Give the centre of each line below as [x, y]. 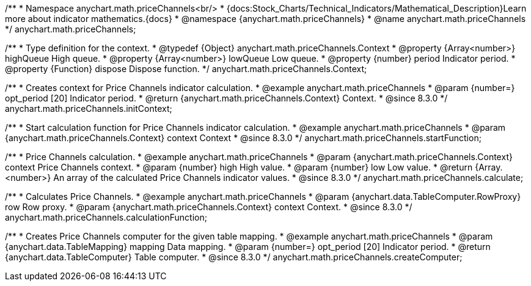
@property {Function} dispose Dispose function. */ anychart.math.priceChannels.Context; [186, 69]
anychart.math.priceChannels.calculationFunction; [106, 217]
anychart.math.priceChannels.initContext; [89, 108]
